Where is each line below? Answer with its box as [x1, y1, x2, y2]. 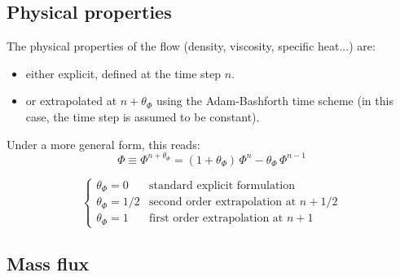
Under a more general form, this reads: [7, 135, 200, 152]
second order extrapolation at [148, 196, 297, 209]
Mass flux [7, 250, 90, 275]
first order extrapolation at [148, 213, 284, 225]
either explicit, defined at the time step [25, 64, 222, 81]
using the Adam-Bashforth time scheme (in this [156, 92, 393, 109]
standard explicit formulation [148, 179, 296, 191]
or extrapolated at [25, 92, 117, 109]
